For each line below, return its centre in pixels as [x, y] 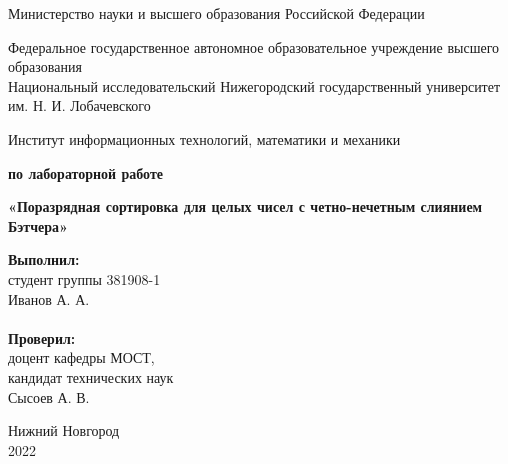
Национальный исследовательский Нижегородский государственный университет [254, 85]
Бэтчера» [38, 225]
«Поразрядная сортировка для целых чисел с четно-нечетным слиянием [245, 206]
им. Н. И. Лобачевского [79, 105]
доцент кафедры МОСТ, [81, 357]
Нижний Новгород [64, 430]
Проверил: [42, 337]
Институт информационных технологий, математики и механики [204, 138]
